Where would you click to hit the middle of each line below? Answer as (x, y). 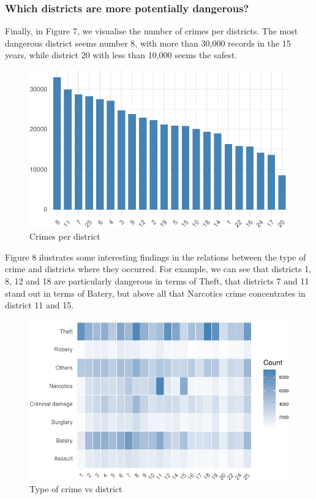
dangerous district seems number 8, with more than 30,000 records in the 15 (148, 43)
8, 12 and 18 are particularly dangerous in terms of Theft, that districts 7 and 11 (157, 281)
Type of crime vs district (76, 489)
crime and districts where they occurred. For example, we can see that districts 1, (158, 269)
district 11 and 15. (39, 305)
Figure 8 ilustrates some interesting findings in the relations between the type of (156, 257)
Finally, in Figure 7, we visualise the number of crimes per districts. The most (152, 31)
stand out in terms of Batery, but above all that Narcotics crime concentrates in (155, 293)
